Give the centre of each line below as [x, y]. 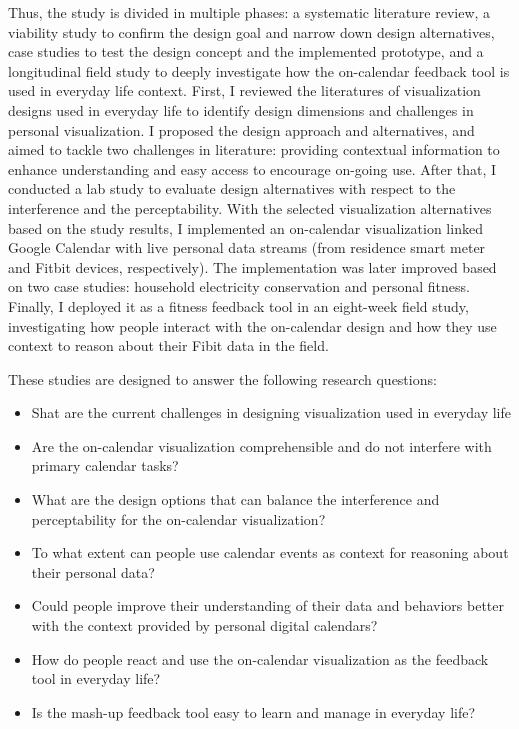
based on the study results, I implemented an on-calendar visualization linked [245, 227]
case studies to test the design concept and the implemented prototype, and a [246, 51]
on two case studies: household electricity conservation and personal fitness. [239, 286]
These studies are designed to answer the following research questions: [222, 378]
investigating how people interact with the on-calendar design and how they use [252, 325]
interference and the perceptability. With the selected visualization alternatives [250, 207]
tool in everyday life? [96, 678]
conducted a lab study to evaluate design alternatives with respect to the [232, 188]
